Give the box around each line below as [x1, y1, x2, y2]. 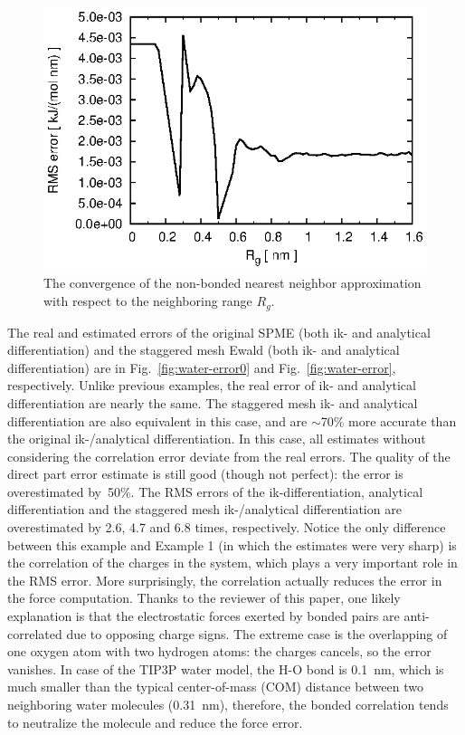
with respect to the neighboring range [43, 291, 252, 310]
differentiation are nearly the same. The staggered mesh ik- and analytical [7, 393, 418, 412]
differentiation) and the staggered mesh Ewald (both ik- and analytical [7, 340, 400, 359]
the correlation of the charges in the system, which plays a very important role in [7, 553, 458, 572]
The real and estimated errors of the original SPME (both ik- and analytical [7, 322, 431, 341]
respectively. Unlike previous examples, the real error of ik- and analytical [7, 376, 416, 395]
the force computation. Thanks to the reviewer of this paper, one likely [7, 588, 401, 607]
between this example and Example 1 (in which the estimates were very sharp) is [7, 535, 457, 554]
